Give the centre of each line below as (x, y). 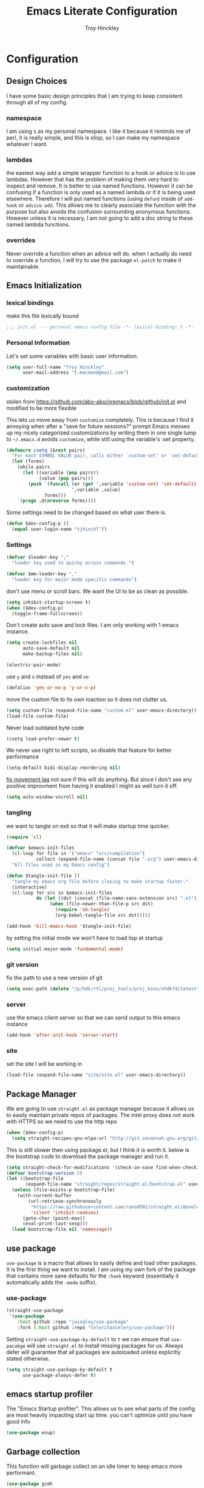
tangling (19, 813)
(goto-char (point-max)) (54, 1218)
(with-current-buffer (44, 1196)
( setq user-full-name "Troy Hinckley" (55, 367)
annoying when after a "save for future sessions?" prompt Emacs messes (98, 426)
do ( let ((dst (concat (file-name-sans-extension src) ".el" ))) (119, 898)
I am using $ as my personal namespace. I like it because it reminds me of (98, 131)
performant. (21, 1473)
